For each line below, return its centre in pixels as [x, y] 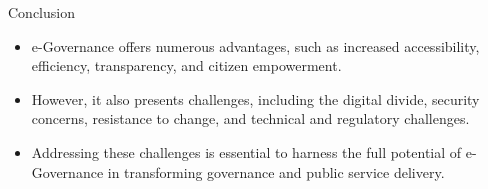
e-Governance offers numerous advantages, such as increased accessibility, [255, 45]
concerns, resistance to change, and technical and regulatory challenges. [250, 118]
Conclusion [41, 12]
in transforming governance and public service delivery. [276, 171]
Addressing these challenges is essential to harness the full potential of [246, 151]
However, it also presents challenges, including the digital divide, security [255, 98]
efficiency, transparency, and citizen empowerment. [186, 65]
